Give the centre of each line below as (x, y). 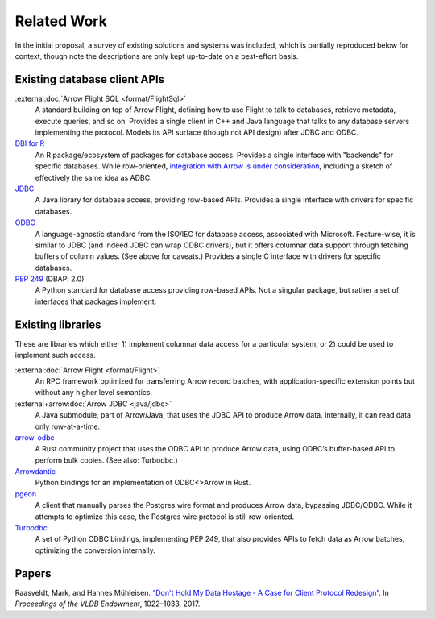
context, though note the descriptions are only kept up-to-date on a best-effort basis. (157, 56)
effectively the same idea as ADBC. (93, 177)
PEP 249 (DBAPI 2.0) (50, 279)
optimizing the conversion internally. (95, 550)
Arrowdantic (35, 472)
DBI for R (30, 143)
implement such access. (55, 355)
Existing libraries (58, 324)
